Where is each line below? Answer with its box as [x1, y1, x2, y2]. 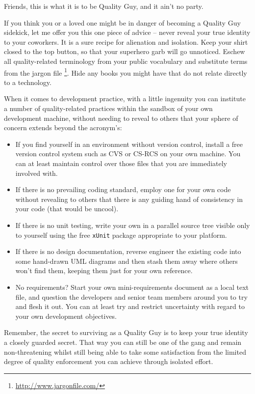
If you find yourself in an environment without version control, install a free [15, 139, 243, 149]
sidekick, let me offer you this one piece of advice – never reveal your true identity [4, 27, 251, 37]
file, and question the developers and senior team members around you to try [15, 291, 248, 302]
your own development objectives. [15, 310, 117, 321]
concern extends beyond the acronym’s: [4, 122, 122, 133]
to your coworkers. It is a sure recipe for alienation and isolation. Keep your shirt [4, 36, 248, 47]
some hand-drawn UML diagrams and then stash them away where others [15, 255, 238, 266]
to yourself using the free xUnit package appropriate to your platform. [15, 229, 227, 240]
